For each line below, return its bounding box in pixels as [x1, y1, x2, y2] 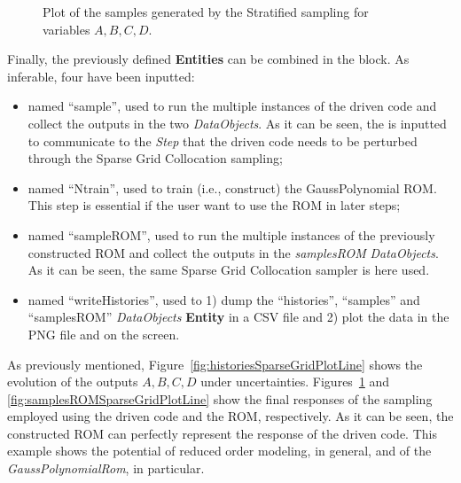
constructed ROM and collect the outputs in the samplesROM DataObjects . [27, 243, 439, 261]
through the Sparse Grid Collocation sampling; [27, 149, 283, 167]
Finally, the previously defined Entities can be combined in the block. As [7, 50, 410, 68]
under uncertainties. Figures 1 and [200, 372, 390, 391]
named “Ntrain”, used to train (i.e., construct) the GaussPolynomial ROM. [27, 178, 437, 197]
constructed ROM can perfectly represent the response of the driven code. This [7, 424, 437, 442]
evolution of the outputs [7, 372, 138, 391]
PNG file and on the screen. [27, 324, 180, 343]
